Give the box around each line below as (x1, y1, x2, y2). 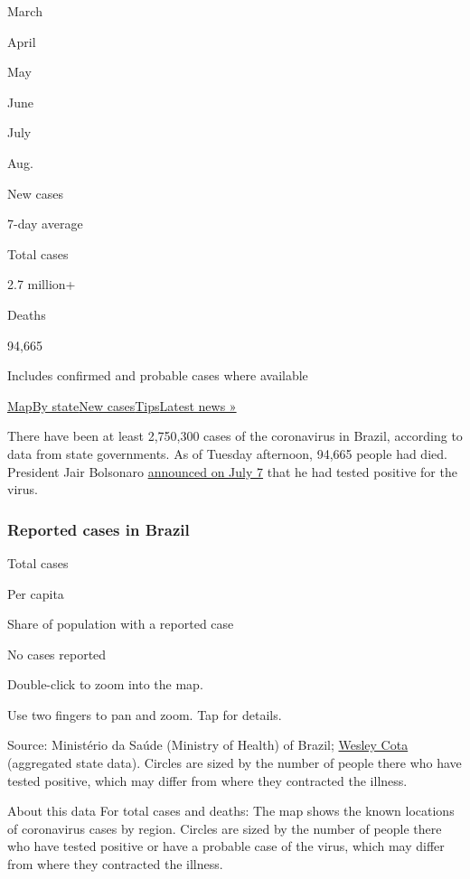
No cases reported (7, 644, 107, 663)
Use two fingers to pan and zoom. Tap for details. (7, 705, 282, 724)
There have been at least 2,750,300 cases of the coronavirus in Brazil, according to (7, 426, 463, 445)
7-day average (7, 214, 83, 233)
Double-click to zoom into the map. (7, 675, 203, 694)
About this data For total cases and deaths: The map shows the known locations (7, 801, 455, 820)
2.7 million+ (7, 275, 76, 294)
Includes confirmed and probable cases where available (7, 366, 308, 385)
